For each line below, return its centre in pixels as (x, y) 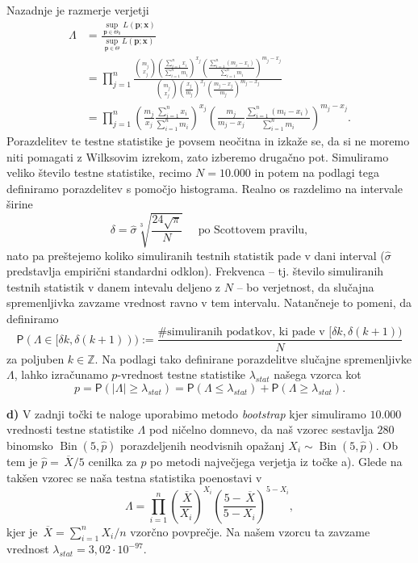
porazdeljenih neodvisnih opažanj (203, 445)
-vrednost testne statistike (181, 374)
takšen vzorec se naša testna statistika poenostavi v (134, 477)
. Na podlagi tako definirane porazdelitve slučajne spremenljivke (253, 358)
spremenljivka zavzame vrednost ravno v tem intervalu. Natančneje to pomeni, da (209, 303)
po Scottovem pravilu (251, 231)
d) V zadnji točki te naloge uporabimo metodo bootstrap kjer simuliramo (186, 413)
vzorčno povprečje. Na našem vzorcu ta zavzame (250, 531)
